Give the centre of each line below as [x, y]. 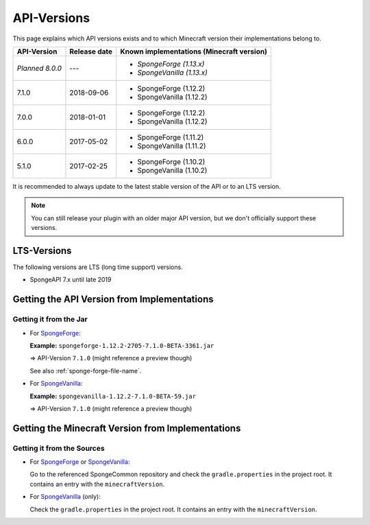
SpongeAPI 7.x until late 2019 [71, 280]
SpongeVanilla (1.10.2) [172, 170]
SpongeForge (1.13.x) [171, 64]
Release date [91, 51]
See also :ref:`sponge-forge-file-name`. [86, 371]
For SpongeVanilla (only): [65, 497]
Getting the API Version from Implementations [113, 300]
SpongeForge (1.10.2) [171, 161]
